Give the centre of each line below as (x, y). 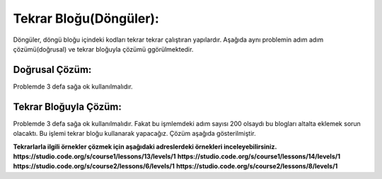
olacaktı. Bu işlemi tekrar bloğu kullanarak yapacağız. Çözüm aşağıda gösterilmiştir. (134, 134)
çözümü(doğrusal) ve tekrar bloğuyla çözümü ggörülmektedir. (103, 49)
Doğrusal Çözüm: (52, 70)
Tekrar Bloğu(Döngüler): (86, 18)
